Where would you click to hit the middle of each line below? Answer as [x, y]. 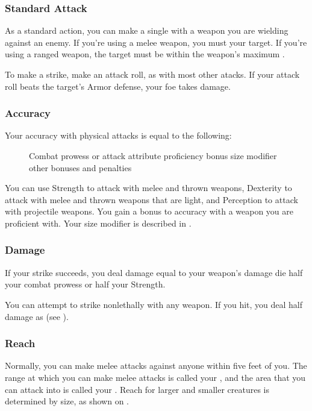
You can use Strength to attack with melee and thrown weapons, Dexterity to [148, 188]
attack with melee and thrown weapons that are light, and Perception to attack [151, 199]
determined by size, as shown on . [67, 401]
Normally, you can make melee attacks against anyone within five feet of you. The [156, 366]
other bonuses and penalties [80, 167]
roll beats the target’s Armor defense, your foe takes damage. [118, 86]
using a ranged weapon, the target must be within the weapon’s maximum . [145, 54]
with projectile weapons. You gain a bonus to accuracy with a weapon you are [149, 211]
